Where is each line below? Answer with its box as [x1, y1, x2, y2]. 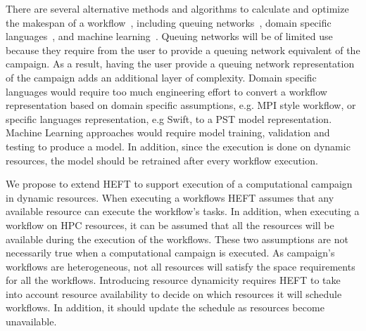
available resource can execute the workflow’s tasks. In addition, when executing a [6, 204, 360, 219]
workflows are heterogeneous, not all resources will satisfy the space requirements [6, 259, 355, 273]
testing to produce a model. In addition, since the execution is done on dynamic [6, 138, 351, 153]
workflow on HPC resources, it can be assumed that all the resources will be [6, 217, 334, 232]
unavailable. [6, 314, 57, 329]
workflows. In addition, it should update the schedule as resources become [6, 300, 324, 315]
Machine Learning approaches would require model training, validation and [6, 125, 330, 140]
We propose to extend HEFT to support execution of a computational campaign [6, 176, 353, 191]
